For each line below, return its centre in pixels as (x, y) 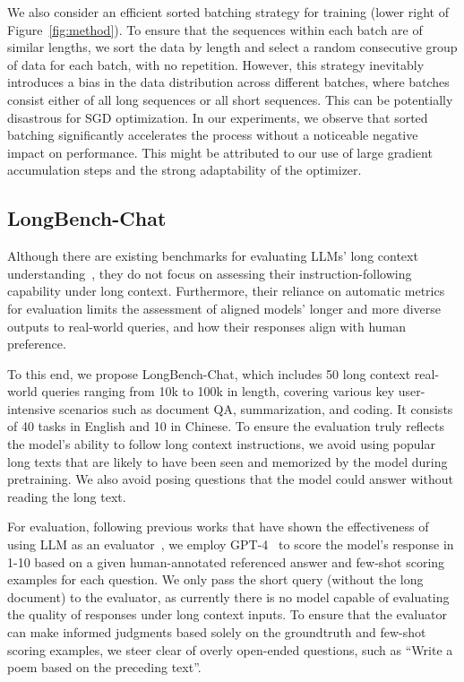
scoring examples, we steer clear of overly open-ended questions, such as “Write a (230, 649)
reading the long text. (67, 496)
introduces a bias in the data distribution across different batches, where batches (228, 82)
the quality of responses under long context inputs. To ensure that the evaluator (227, 614)
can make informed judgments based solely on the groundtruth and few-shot (217, 632)
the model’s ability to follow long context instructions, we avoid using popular (221, 444)
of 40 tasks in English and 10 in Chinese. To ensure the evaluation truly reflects (226, 426)
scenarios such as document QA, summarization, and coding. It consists (256, 408)
